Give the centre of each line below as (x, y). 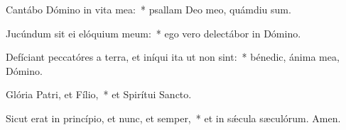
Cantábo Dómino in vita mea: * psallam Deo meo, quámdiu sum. (148, 9)
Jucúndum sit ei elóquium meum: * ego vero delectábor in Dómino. (153, 33)
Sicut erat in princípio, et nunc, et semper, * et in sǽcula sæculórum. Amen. (173, 118)
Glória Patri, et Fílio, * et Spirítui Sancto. (99, 94)
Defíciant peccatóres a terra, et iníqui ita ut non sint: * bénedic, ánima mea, (173, 57)
